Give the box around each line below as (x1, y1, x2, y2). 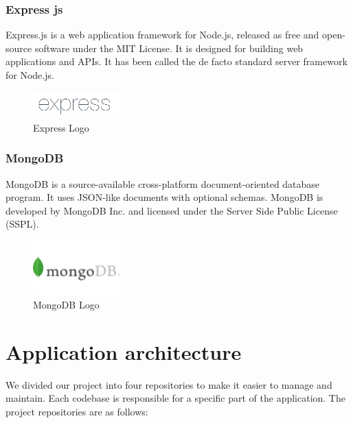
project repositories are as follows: (5, 404, 148, 418)
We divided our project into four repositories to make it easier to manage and (5, 377, 332, 391)
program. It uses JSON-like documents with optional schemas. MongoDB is (5, 190, 323, 204)
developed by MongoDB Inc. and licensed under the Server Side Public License (5, 203, 338, 217)
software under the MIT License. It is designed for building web (34, 40, 304, 55)
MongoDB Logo (33, 298, 100, 312)
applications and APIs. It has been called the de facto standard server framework (5, 54, 348, 69)
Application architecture (5, 337, 242, 365)
